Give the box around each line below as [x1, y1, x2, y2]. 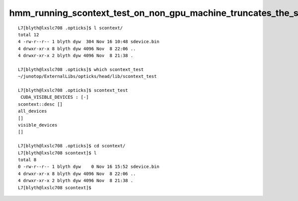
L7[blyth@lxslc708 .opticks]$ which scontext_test [18, 67, 144, 72]
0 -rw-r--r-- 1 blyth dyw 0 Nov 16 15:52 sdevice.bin [18, 164, 160, 170]
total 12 [18, 32, 39, 37]
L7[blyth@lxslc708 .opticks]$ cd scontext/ [18, 143, 126, 149]
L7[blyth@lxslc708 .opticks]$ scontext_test [18, 87, 129, 93]
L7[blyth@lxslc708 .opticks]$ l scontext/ [18, 25, 123, 31]
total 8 [18, 157, 37, 162]
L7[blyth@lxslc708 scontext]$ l [18, 150, 97, 156]
